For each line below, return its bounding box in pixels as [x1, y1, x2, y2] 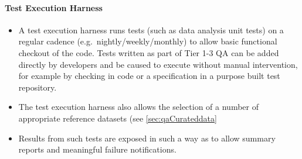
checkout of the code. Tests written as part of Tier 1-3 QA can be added [18, 46, 279, 58]
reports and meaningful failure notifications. [18, 143, 177, 155]
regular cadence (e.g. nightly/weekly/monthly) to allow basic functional [18, 35, 277, 47]
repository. [18, 81, 57, 93]
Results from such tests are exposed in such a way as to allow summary [18, 132, 276, 144]
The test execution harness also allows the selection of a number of [18, 101, 259, 113]
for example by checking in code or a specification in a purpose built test [18, 70, 280, 82]
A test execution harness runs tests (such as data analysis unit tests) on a [18, 23, 284, 36]
